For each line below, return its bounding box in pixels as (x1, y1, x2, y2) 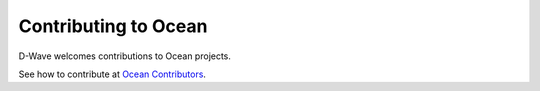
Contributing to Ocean (18, 15, 208, 37)
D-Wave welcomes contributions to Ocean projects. (18, 50, 232, 62)
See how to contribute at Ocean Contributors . (18, 68, 207, 80)
